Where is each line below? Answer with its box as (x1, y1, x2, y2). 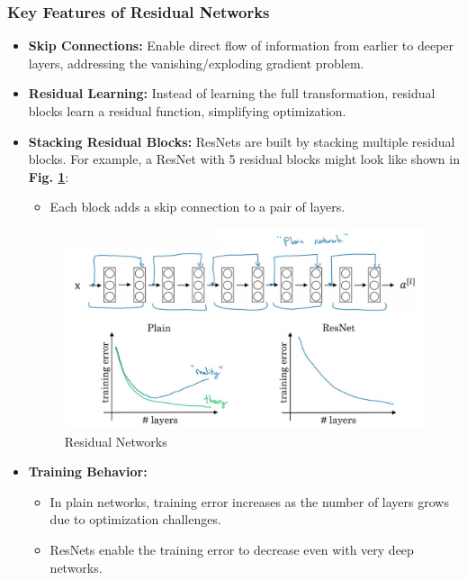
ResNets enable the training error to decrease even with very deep (49, 539, 414, 558)
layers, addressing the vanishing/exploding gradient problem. (28, 53, 364, 72)
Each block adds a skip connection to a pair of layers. (49, 197, 346, 216)
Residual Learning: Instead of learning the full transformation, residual (28, 84, 436, 103)
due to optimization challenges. (49, 510, 221, 529)
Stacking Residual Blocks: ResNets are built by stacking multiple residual (28, 131, 455, 150)
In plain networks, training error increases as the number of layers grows (49, 492, 449, 511)
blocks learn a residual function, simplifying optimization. (28, 102, 346, 120)
